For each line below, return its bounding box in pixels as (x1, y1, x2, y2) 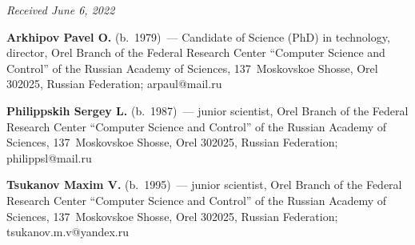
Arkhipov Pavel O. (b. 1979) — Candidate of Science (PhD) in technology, (6, 28, 390, 45)
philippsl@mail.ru (6, 149, 92, 166)
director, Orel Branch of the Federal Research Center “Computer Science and (6, 44, 385, 61)
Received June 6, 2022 (6, 2, 115, 18)
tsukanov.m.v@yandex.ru (6, 223, 129, 240)
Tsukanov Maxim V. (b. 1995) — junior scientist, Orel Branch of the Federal (6, 176, 402, 193)
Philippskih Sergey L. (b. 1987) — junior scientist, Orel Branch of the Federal (6, 102, 409, 118)
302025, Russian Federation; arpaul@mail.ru (6, 75, 222, 92)
